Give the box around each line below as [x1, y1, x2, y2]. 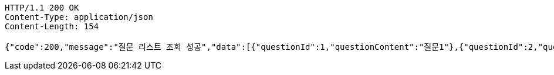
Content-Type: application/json [5, 12, 153, 22]
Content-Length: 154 [5, 22, 99, 31]
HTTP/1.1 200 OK [5, 3, 79, 12]
